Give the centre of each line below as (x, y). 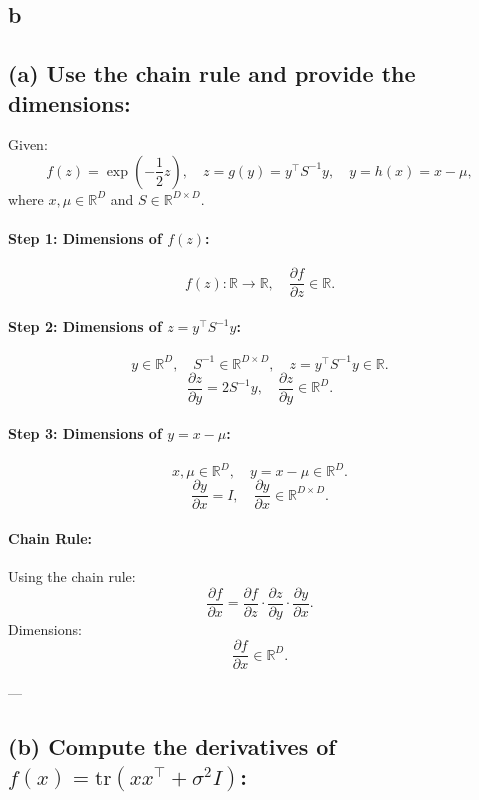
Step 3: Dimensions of (85, 433)
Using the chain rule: (72, 575)
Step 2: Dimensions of (85, 326)
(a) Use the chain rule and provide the (212, 73)
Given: (28, 144)
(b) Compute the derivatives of (172, 746)
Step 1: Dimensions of (85, 238)
